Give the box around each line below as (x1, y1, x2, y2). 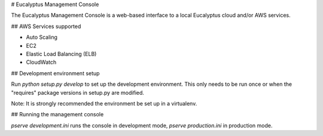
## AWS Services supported (11, 23, 81, 30)
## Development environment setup (11, 69, 100, 77)
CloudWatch (26, 58, 57, 66)
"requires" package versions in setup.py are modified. (11, 89, 145, 96)
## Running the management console (11, 111, 104, 118)
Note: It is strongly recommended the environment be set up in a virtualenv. (11, 100, 197, 107)
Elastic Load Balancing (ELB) (26, 50, 97, 57)
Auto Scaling (26, 33, 58, 41)
